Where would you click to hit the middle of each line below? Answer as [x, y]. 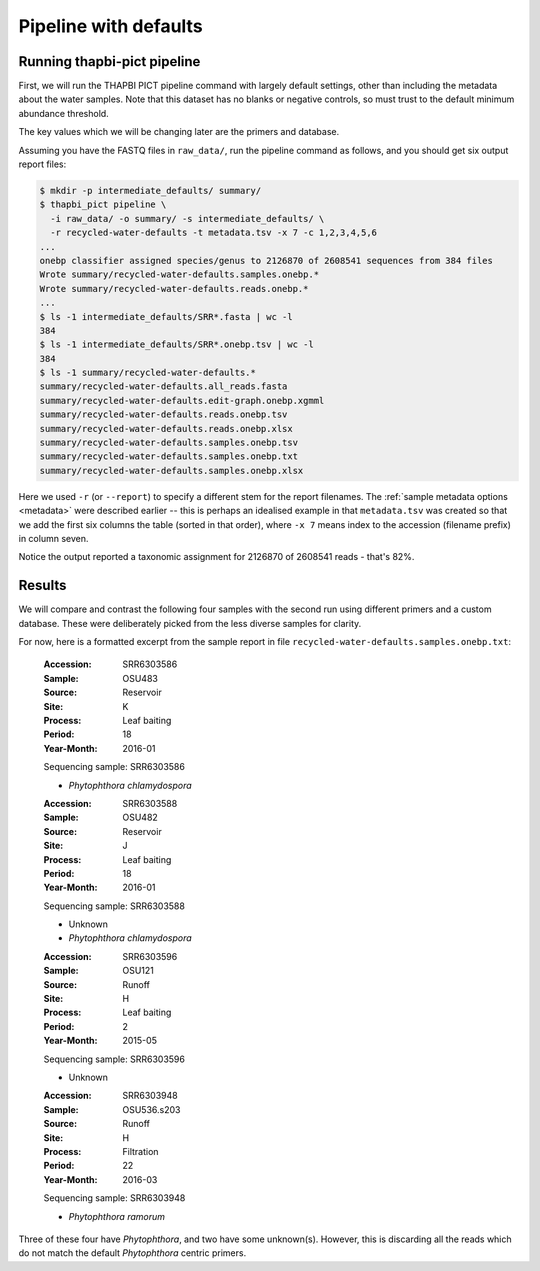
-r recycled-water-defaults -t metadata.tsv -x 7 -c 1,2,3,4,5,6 [214, 233]
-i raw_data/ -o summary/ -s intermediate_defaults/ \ [187, 218]
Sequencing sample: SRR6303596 [114, 1059]
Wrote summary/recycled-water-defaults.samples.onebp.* [179, 274]
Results [42, 585]
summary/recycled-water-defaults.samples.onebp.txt [169, 456]
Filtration [140, 1151]
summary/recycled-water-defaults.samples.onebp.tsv [169, 443]
